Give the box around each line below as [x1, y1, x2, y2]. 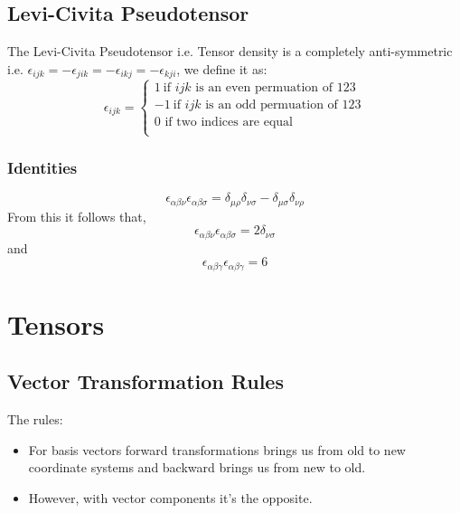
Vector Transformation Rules [7, 367, 284, 395]
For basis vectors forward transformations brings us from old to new [28, 440, 406, 459]
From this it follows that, [7, 206, 146, 225]
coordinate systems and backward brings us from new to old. [28, 458, 366, 477]
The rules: [7, 410, 63, 429]
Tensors [7, 305, 105, 342]
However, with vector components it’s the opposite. [28, 489, 313, 507]
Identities [7, 156, 78, 178]
